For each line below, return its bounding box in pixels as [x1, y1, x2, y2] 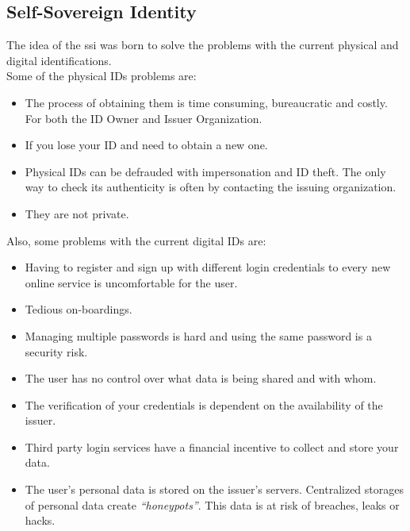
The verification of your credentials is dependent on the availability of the [25, 396, 383, 413]
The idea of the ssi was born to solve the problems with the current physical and [6, 37, 399, 53]
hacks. [25, 512, 56, 529]
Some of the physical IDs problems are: [6, 67, 197, 84]
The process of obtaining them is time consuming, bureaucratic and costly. [25, 94, 388, 110]
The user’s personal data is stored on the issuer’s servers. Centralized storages [25, 481, 404, 498]
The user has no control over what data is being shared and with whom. [25, 370, 377, 387]
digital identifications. [6, 52, 112, 68]
